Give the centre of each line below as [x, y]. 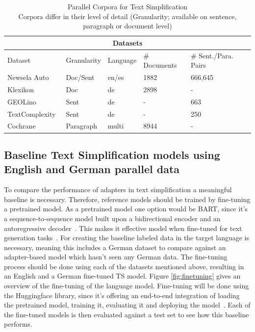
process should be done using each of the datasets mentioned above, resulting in [124, 266]
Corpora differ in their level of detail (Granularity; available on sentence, [127, 16]
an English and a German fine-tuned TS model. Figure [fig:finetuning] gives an [122, 276]
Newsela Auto [28, 77]
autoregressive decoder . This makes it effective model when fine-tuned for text [123, 228]
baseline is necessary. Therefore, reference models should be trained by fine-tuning [127, 199]
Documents [160, 65]
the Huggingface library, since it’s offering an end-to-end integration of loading [122, 295]
